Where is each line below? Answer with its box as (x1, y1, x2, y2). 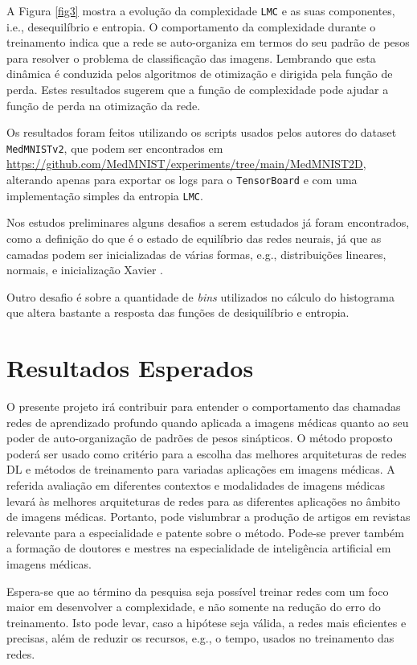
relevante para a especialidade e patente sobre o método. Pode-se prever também (6, 523, 404, 540)
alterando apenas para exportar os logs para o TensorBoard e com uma (6, 171, 358, 188)
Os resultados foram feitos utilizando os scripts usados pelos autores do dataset (6, 124, 397, 141)
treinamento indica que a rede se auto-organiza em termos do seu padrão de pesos (6, 34, 410, 51)
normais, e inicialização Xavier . (6, 261, 163, 278)
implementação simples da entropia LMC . (6, 187, 203, 203)
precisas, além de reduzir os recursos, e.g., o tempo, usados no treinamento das (6, 630, 395, 647)
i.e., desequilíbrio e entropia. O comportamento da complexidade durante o (6, 18, 376, 35)
